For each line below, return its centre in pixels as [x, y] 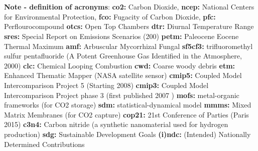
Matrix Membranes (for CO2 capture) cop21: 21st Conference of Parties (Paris [126, 114]
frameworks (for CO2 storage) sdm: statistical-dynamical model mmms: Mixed [128, 105]
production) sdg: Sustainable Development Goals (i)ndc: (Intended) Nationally [127, 134]
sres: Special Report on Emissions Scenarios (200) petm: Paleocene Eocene [121, 36]
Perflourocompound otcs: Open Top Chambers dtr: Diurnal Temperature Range [129, 26]
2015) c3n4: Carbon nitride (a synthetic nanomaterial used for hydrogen [116, 124]
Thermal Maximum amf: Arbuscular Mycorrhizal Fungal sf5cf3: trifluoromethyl [128, 46]
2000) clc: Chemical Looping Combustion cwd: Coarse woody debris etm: [120, 65]
